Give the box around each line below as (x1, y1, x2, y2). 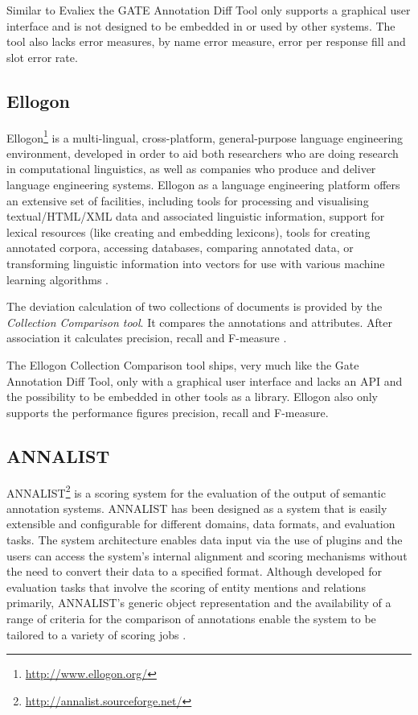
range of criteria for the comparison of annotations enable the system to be (6, 610, 376, 626)
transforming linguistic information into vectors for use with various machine (6, 254, 385, 271)
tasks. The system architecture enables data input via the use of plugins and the (6, 531, 403, 548)
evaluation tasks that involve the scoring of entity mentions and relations (6, 578, 366, 595)
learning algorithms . (6, 271, 109, 287)
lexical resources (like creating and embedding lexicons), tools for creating (6, 223, 371, 240)
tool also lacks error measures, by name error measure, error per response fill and (6, 33, 406, 50)
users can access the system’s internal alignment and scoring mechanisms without (6, 547, 408, 564)
